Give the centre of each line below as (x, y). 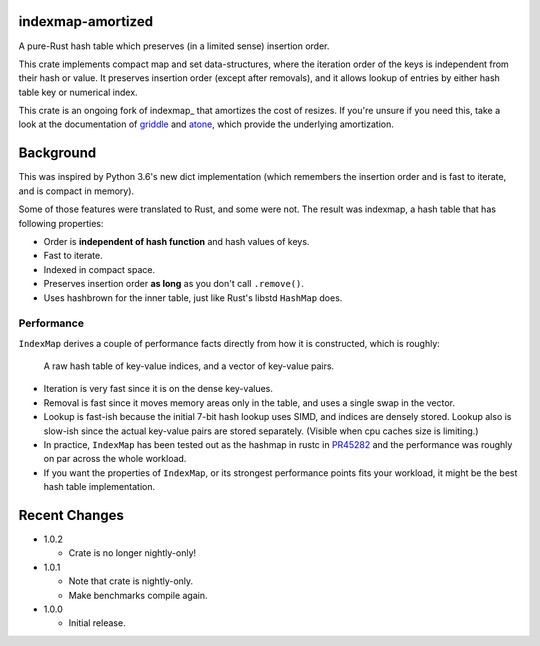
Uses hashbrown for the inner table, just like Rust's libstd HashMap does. (193, 297)
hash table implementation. (99, 487)
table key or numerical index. (78, 92)
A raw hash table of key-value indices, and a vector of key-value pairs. (189, 366)
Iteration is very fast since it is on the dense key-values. (158, 389)
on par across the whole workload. (115, 459)
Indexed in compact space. (99, 269)
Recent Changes (71, 515)
